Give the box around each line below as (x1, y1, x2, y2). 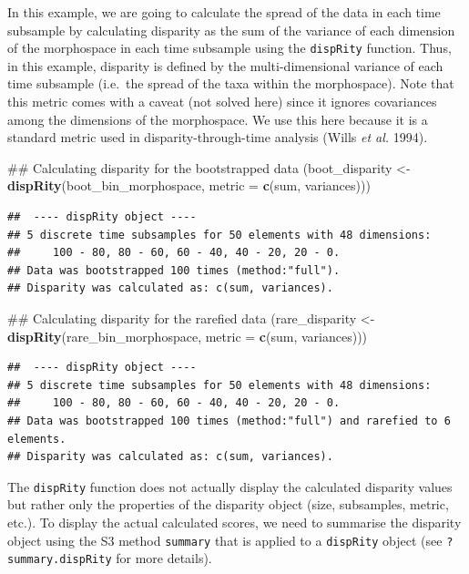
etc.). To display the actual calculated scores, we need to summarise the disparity (7, 512, 462, 531)
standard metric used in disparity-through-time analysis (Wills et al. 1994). (7, 128, 428, 147)
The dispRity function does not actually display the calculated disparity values (7, 477, 453, 496)
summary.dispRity (7, 553, 112, 567)
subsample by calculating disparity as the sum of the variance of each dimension (7, 20, 455, 39)
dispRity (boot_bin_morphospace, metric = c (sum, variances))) (7, 176, 371, 195)
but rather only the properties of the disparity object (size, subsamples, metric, (7, 495, 449, 514)
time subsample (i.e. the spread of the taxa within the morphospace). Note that (7, 74, 454, 93)
